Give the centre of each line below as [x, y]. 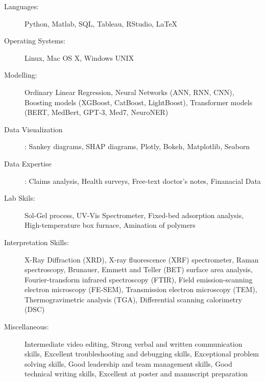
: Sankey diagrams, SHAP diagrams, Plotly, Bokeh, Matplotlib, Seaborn [137, 146]
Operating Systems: [35, 41]
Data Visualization [33, 129]
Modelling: [21, 75]
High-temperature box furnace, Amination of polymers [110, 225]
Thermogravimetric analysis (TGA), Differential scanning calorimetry [134, 299]
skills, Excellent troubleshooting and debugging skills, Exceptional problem [142, 354]
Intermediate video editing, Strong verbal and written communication [134, 343]
